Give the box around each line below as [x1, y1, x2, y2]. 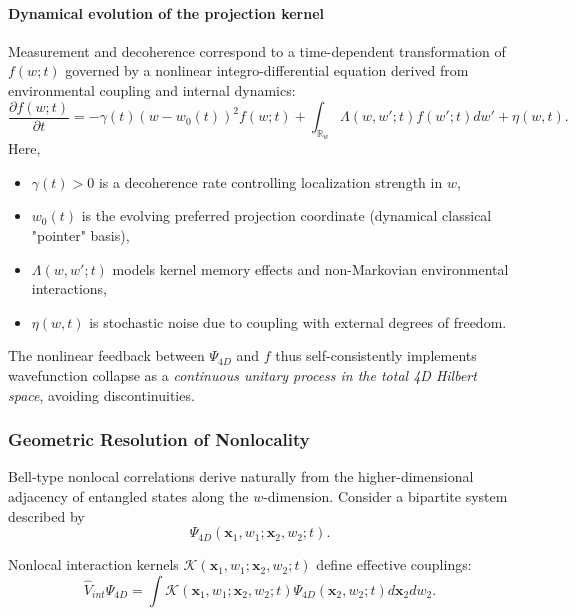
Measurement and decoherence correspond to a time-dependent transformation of [8, 40, 506, 61]
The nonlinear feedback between [8, 345, 205, 366]
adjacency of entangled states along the [8, 486, 249, 506]
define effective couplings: [316, 554, 472, 575]
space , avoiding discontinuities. [8, 384, 195, 405]
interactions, [31, 278, 107, 299]
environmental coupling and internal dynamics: [8, 79, 296, 100]
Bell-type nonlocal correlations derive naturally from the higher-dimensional [8, 466, 474, 487]
